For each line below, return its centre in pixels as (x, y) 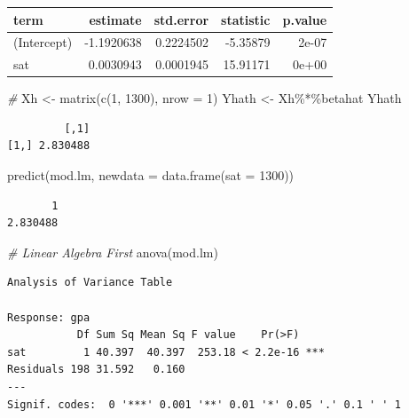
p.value (305, 19)
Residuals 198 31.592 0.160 (96, 370)
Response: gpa (49, 317)
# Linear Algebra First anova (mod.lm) (113, 252)
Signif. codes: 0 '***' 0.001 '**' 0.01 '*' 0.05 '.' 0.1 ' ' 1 (204, 404)
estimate (115, 19)
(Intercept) (43, 42)
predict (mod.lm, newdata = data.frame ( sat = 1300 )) (151, 175)
